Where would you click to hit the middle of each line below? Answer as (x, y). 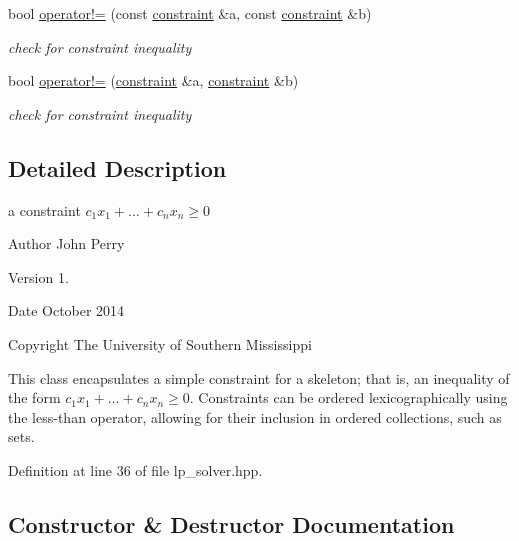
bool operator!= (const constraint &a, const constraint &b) (190, 13)
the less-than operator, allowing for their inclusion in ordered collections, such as (255, 416)
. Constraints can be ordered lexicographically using (348, 397)
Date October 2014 (66, 310)
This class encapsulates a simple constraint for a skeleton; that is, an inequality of (259, 377)
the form (34, 397)
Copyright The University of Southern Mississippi (160, 343)
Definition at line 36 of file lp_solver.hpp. (135, 469)
